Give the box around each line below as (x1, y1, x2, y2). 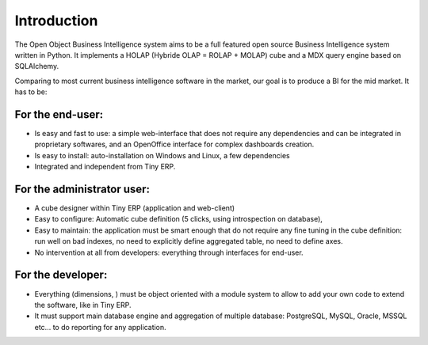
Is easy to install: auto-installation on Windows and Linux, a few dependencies (34, 150, 290, 160)
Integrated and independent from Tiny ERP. (34, 162, 176, 172)
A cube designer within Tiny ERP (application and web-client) (34, 203, 235, 213)
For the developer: (14, 268, 108, 282)
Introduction (14, 12, 98, 29)
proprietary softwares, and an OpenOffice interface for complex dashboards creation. (34, 139, 315, 150)
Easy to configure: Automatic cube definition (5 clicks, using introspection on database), (34, 214, 323, 224)
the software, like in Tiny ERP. (34, 300, 132, 309)
